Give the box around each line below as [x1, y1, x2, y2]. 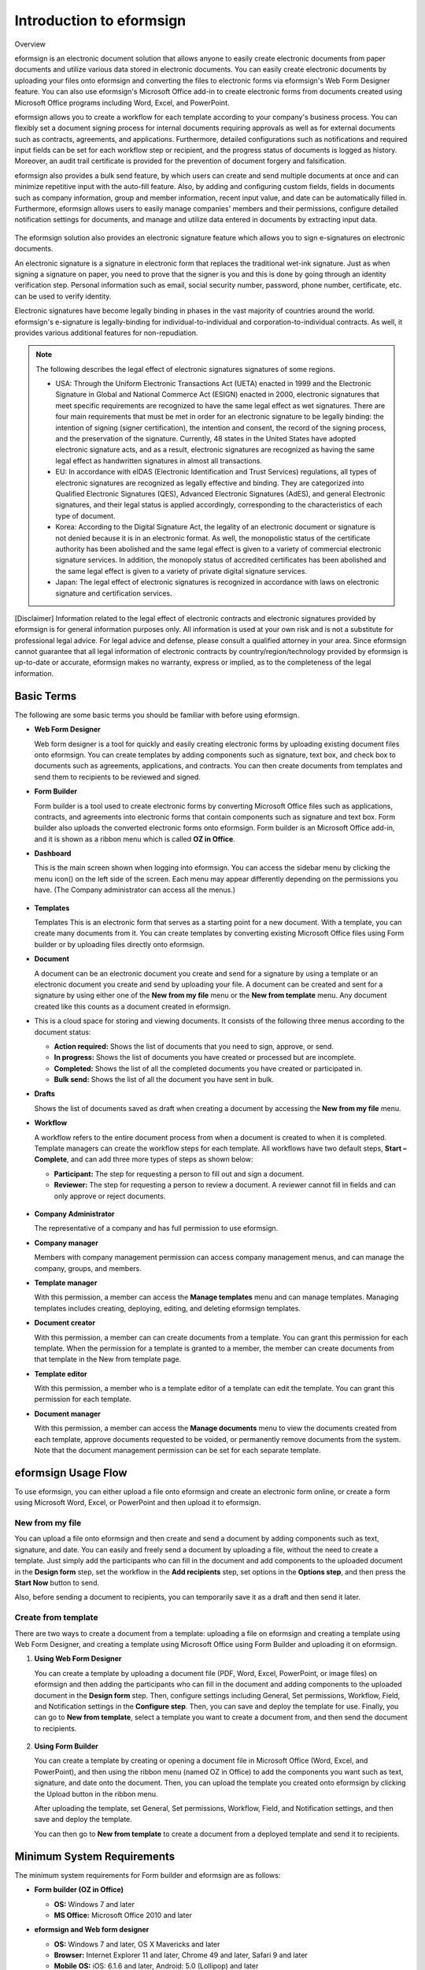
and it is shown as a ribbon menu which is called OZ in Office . [34, 834, 235, 843]
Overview [14, 39, 46, 49]
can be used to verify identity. [14, 292, 112, 301]
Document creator [34, 1318, 96, 1328]
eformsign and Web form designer [34, 1925, 150, 1935]
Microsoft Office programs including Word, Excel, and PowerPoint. [14, 98, 230, 107]
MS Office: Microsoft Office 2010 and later [54, 1910, 193, 1920]
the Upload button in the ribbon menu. [34, 1789, 158, 1798]
